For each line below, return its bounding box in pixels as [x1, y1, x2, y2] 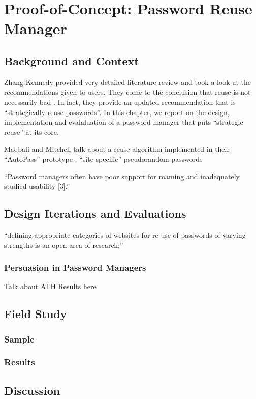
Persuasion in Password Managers [4, 261, 146, 274]
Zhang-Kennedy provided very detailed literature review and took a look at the [4, 76, 251, 87]
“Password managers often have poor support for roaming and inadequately [4, 170, 240, 181]
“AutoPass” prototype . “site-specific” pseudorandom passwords [4, 153, 203, 164]
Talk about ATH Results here [4, 281, 97, 292]
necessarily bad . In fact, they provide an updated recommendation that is [4, 96, 236, 107]
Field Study [4, 306, 67, 322]
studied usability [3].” [4, 181, 70, 191]
